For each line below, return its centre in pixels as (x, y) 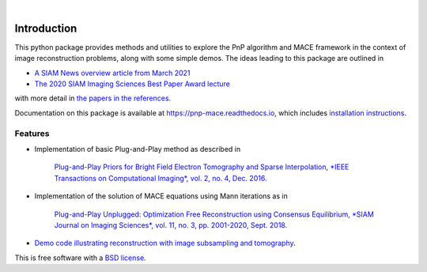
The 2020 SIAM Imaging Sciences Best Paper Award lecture (132, 84)
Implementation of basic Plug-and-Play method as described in (138, 149)
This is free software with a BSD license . (80, 258)
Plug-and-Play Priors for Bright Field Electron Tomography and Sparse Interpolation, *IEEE (202, 167)
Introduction (46, 28)
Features (32, 133)
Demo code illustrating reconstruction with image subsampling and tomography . (165, 243)
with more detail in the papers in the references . (93, 98)
